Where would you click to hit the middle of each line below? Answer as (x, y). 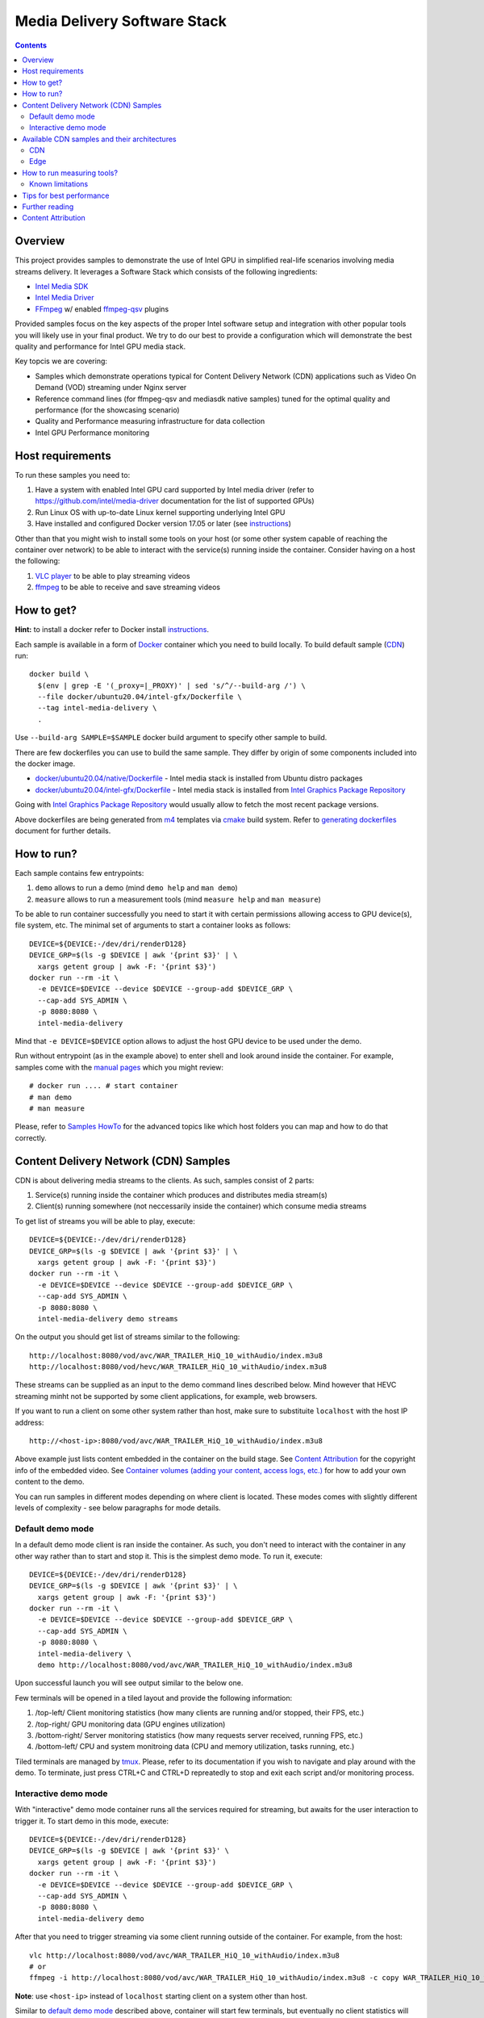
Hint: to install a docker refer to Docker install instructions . (112, 630)
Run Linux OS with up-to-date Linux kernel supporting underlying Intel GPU (160, 512)
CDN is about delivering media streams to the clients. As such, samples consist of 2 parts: (165, 1180)
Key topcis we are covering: (61, 361)
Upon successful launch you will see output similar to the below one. (129, 1683)
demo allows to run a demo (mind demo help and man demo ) (136, 888)
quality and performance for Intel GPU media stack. (100, 346)
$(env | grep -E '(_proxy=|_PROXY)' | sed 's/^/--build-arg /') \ (171, 685)
